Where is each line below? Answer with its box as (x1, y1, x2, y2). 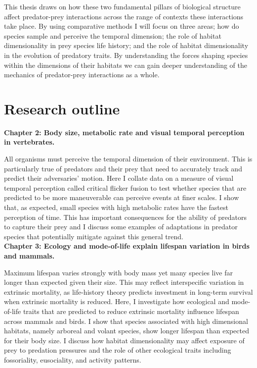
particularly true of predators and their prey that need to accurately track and (4, 163, 242, 173)
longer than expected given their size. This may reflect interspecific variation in (4, 277, 244, 287)
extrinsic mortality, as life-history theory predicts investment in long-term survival (4, 286, 253, 297)
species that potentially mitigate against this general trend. (4, 231, 183, 241)
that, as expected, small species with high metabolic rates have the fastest (4, 202, 228, 212)
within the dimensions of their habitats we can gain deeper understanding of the (4, 59, 248, 70)
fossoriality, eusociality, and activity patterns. (4, 354, 141, 365)
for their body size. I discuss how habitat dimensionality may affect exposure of (4, 335, 245, 345)
